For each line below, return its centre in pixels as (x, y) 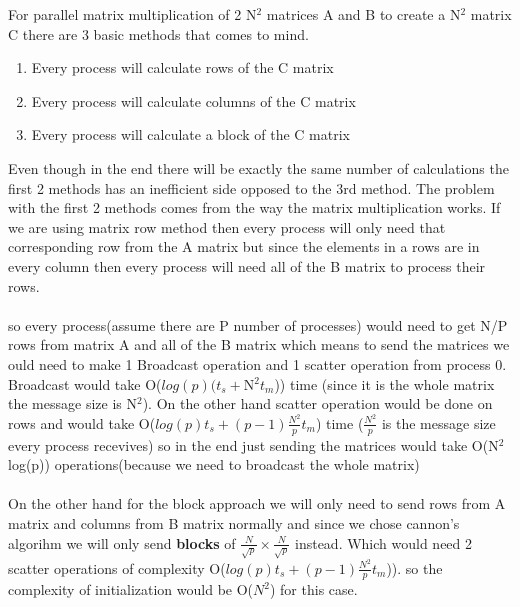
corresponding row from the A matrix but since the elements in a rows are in (244, 246)
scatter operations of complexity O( (117, 567)
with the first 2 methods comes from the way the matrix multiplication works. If (254, 207)
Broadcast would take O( (85, 383)
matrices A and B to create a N (363, 14)
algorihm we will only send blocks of (122, 542)
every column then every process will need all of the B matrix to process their (247, 265)
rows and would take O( (82, 422)
